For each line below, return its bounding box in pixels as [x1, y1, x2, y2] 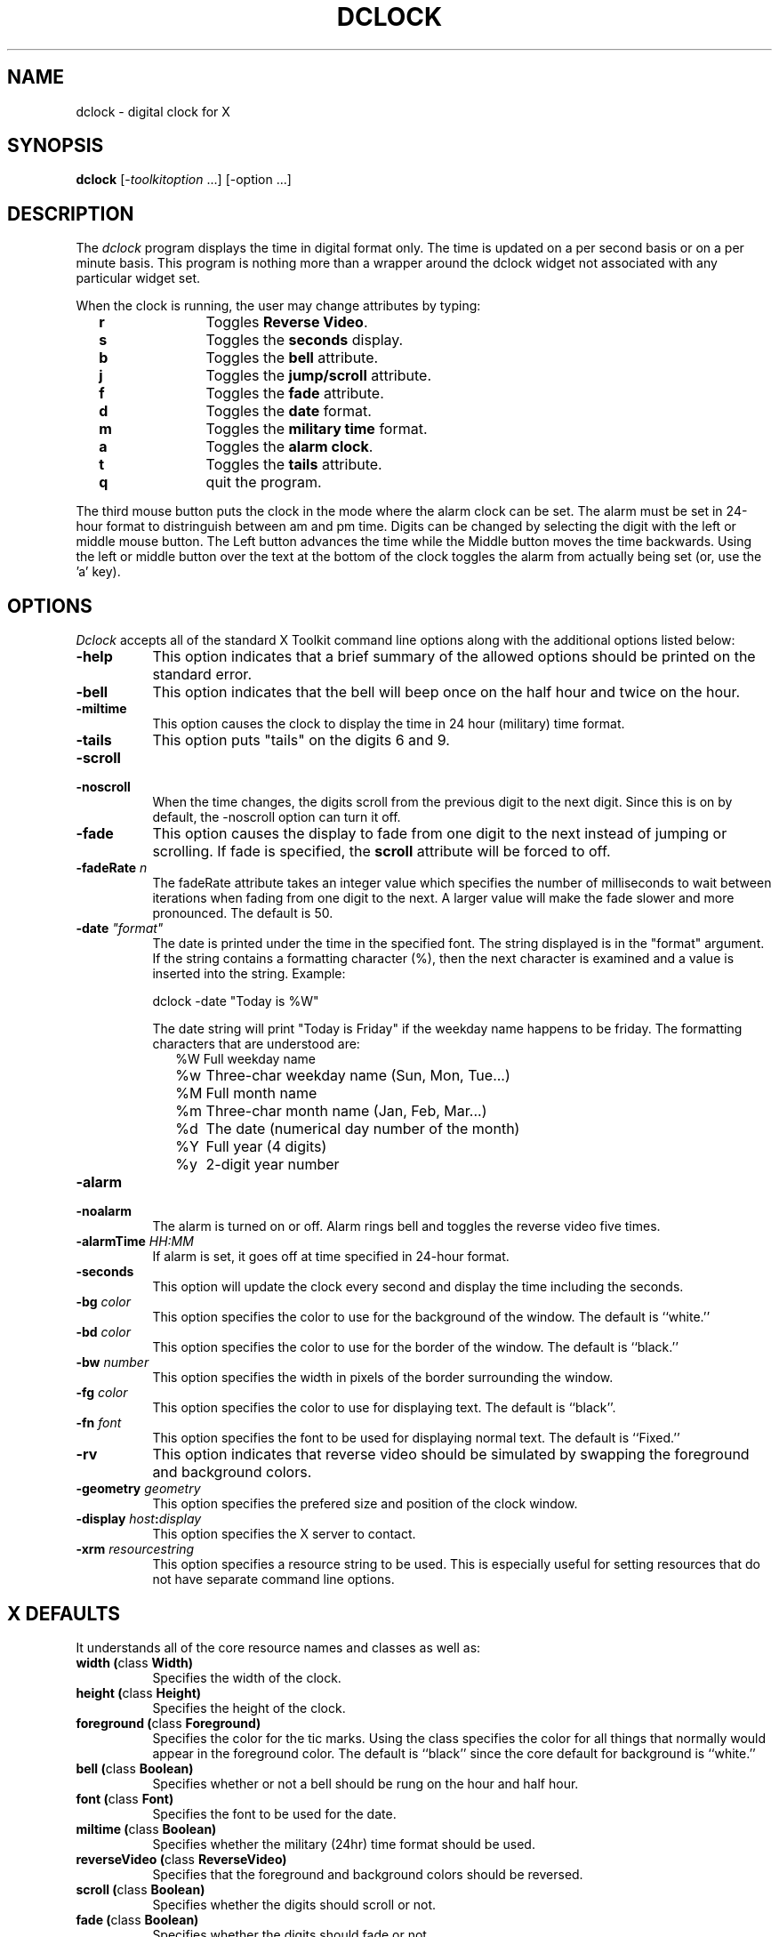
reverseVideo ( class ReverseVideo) [76, 1851, 287, 1867]
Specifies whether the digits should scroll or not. [152, 1896, 437, 1912]
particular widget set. [76, 270, 201, 286]
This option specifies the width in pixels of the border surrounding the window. [152, 1370, 614, 1386]
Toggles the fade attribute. [205, 384, 384, 403]
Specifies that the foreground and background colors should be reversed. [152, 1866, 583, 1882]
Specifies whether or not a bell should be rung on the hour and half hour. [152, 1775, 579, 1791]
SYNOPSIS [7, 134, 104, 157]
